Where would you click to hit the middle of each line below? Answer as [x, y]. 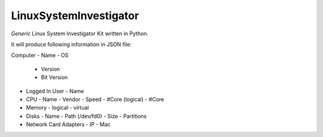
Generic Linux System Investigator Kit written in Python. [80, 34]
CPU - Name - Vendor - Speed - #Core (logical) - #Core [95, 99]
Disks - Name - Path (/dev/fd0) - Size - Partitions [86, 116]
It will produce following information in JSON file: [71, 44]
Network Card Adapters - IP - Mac [68, 124]
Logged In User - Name [55, 91]
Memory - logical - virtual [57, 108]
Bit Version [54, 77]
